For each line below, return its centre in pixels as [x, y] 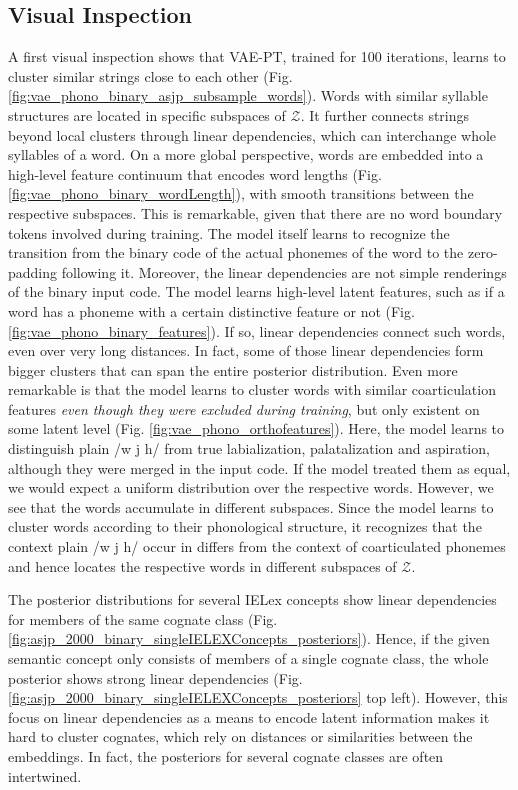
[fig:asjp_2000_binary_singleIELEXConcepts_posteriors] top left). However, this [258, 697]
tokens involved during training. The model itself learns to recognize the [229, 232]
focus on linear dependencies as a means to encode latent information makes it [249, 716]
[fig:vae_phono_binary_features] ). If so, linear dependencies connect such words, [257, 330]
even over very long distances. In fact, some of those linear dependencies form [246, 350]
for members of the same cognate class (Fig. [143, 618]
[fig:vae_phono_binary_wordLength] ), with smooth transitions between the [241, 193]
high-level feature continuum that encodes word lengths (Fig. [195, 173]
